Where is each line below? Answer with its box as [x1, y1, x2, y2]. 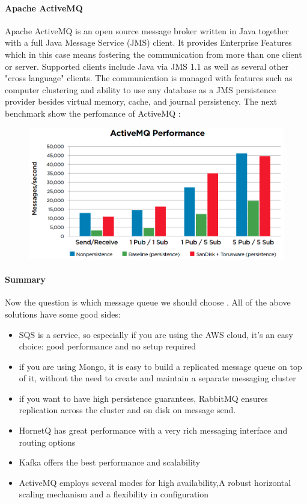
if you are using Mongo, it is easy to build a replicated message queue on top [19, 360, 302, 372]
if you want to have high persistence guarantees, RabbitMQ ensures [19, 392, 268, 404]
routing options [19, 435, 76, 448]
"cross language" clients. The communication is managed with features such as [5, 72, 293, 84]
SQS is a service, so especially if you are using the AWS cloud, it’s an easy [19, 328, 293, 340]
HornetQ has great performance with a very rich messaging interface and [19, 424, 288, 437]
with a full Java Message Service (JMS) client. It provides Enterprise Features [5, 36, 292, 49]
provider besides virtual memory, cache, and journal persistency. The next [5, 95, 278, 108]
